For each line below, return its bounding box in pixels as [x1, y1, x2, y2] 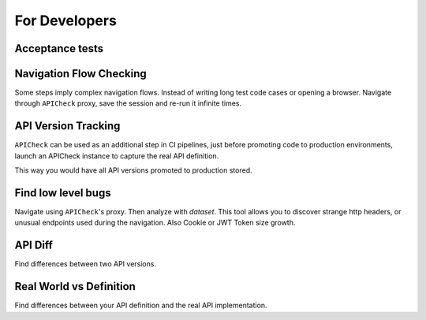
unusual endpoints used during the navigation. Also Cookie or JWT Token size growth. [14, 218, 296, 228]
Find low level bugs [14, 186, 111, 199]
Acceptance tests [14, 42, 104, 55]
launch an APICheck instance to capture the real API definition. [14, 151, 219, 161]
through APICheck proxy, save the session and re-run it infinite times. [14, 99, 242, 108]
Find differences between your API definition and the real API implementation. [14, 300, 267, 311]
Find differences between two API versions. [14, 259, 157, 269]
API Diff [14, 239, 53, 252]
